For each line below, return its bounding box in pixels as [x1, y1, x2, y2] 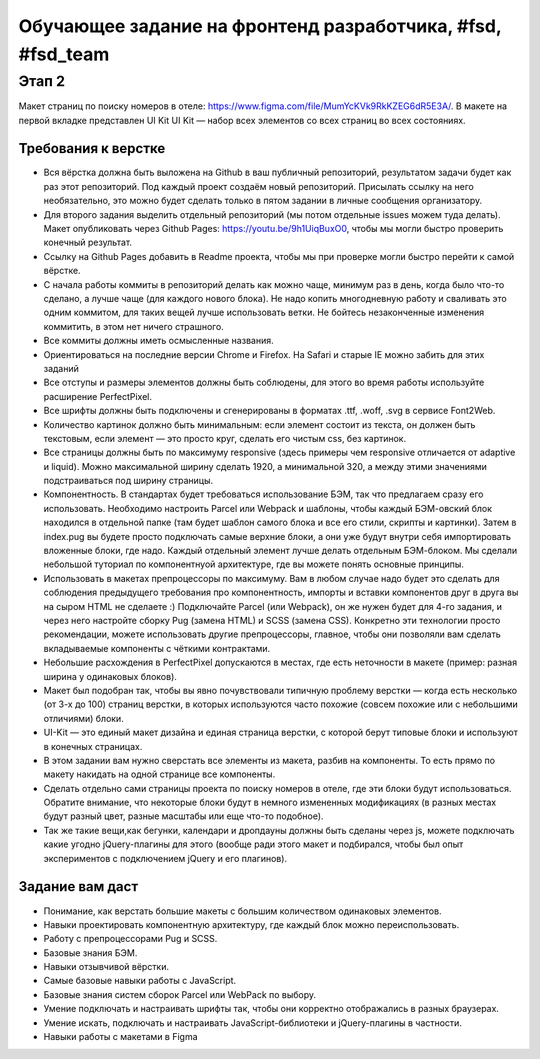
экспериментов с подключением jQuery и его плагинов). [43, 852, 288, 864]
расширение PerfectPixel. [43, 390, 152, 402]
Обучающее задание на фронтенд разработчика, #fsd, [18, 15, 502, 37]
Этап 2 [18, 72, 65, 90]
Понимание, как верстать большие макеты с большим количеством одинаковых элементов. [43, 905, 442, 917]
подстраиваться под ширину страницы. [43, 475, 214, 487]
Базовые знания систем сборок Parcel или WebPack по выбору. [43, 988, 317, 1000]
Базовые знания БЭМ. [43, 946, 138, 959]
